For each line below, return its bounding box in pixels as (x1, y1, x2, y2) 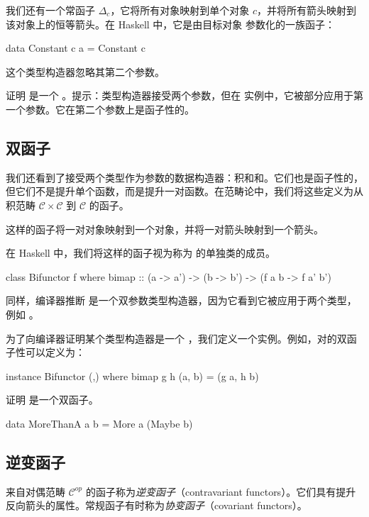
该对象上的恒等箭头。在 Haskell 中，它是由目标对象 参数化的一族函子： (6, 16, 335, 31)
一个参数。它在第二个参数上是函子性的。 (6, 101, 194, 116)
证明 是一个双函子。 (6, 392, 99, 407)
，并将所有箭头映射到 (257, 3, 357, 17)
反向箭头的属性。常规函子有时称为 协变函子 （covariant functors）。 (6, 498, 307, 513)
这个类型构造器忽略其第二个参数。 (6, 64, 165, 79)
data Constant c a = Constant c (6, 40, 145, 55)
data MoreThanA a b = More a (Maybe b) (6, 416, 193, 430)
